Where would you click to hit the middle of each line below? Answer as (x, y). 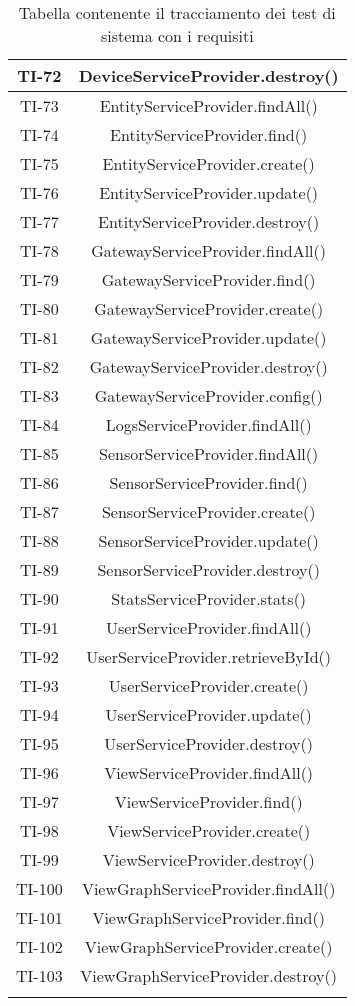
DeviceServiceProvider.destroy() (208, 75)
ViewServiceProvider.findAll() (209, 772)
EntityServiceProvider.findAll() (208, 105)
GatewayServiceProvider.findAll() (209, 250)
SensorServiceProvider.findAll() (209, 453)
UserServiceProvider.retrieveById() (209, 656)
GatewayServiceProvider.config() (208, 395)
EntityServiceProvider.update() (209, 192)
